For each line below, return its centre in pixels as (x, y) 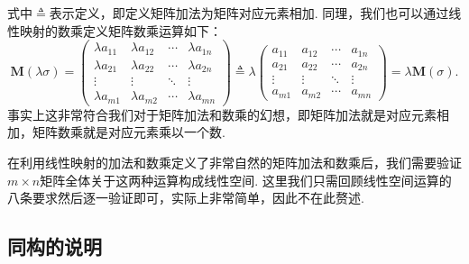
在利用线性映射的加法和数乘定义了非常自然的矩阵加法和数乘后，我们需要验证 (234, 162)
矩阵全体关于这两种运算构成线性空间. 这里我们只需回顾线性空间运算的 (246, 180)
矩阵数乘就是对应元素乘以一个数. (129, 132)
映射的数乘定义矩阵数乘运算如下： (120, 30)
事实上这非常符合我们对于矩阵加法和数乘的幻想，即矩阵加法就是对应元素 (222, 114)
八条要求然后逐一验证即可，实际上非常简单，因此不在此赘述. (186, 198)
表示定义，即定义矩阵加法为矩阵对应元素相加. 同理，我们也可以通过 (249, 13)
